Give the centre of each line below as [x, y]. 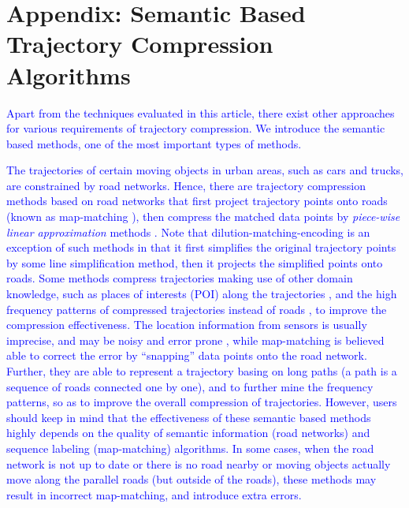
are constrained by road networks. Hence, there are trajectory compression [186, 185]
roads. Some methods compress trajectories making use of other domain [180, 278]
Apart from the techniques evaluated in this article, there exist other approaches [201, 112]
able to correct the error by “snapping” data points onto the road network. [187, 355]
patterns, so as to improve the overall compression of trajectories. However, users [202, 402]
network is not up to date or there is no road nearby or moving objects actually [199, 463]
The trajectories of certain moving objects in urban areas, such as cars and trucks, [205, 170]
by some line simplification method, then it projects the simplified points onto [195, 262]
